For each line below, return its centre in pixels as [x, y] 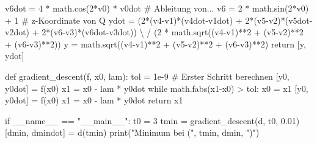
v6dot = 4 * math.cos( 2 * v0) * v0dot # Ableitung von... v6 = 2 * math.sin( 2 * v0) [157, 8]
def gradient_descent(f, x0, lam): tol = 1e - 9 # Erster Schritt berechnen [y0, [147, 76]
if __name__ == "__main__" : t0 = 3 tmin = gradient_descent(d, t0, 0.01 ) [152, 120]
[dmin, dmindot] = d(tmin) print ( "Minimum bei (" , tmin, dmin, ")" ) [132, 132]
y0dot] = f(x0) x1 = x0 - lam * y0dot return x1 [94, 100]
